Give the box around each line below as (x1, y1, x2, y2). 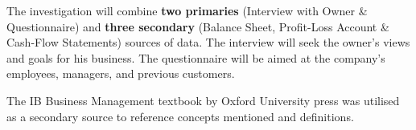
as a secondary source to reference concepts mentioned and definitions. (6, 108, 354, 124)
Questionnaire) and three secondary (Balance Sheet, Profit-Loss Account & (6, 18, 389, 35)
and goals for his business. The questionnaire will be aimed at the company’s (6, 49, 385, 66)
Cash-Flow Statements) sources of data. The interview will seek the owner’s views (6, 34, 410, 51)
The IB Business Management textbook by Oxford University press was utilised (6, 91, 400, 108)
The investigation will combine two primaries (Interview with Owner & (6, 2, 368, 18)
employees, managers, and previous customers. (6, 65, 235, 82)
